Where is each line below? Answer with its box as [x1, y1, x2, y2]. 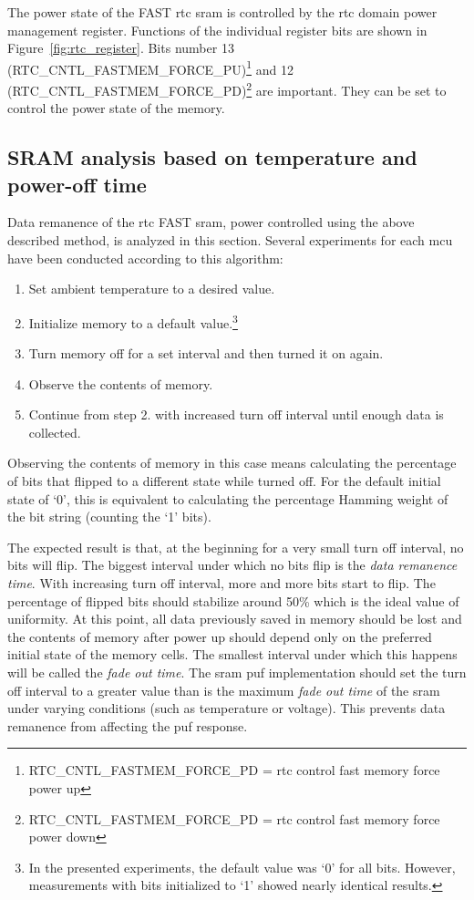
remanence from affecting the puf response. [7, 716, 248, 735]
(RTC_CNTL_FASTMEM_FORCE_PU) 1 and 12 [7, 57, 294, 78]
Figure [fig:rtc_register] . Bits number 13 [7, 38, 234, 57]
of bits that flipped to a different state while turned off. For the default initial [7, 471, 441, 491]
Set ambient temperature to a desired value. [28, 279, 275, 298]
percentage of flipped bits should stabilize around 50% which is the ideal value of [7, 591, 459, 610]
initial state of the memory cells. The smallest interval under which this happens [7, 645, 458, 664]
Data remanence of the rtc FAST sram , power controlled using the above [7, 212, 415, 232]
